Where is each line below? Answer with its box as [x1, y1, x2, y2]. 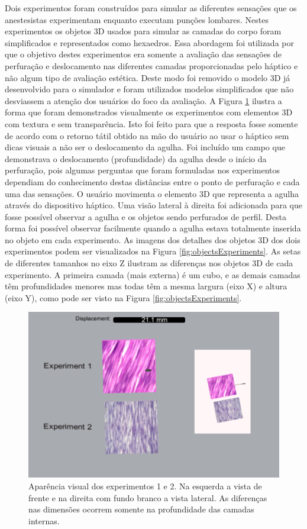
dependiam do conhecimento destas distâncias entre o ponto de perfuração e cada [5, 175, 300, 188]
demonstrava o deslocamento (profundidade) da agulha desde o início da [5, 152, 267, 164]
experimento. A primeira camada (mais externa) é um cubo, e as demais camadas [5, 268, 300, 280]
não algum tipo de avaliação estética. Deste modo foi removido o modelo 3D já [5, 71, 290, 83]
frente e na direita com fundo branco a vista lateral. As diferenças [28, 491, 267, 504]
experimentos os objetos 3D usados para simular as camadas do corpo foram [5, 25, 282, 37]
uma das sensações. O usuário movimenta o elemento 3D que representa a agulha [5, 187, 299, 199]
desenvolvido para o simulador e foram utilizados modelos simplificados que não [5, 83, 294, 95]
